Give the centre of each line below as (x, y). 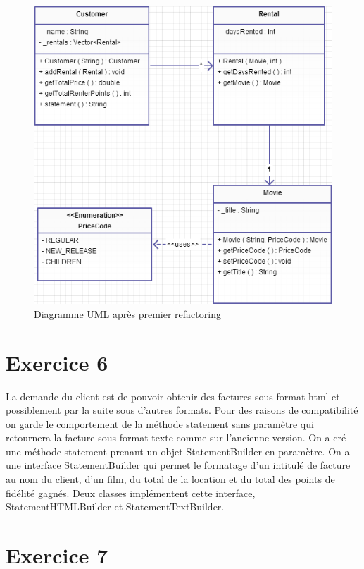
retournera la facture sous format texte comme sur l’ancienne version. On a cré (176, 438)
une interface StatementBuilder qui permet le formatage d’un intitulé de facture (178, 465)
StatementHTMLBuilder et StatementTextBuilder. (115, 507)
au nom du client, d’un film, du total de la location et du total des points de (170, 479)
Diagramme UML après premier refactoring (127, 313)
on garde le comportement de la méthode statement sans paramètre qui (160, 423)
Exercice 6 (57, 362)
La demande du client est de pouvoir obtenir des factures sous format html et (173, 396)
